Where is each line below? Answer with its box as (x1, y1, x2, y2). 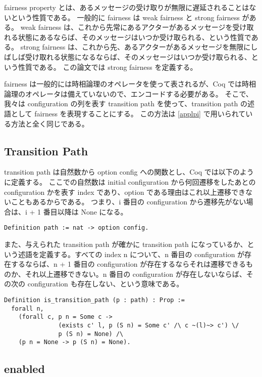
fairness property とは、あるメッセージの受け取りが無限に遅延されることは (4, 2, 249, 12)
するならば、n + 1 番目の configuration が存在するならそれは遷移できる (11, 259, 246, 269)
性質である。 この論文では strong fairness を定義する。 (18, 61, 197, 72)
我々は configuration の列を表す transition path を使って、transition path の (4, 98, 247, 109)
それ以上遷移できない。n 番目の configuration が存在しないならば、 (25, 268, 246, 279)
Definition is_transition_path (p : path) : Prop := (4, 296, 185, 304)
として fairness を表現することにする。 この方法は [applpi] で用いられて (11, 108, 246, 118)
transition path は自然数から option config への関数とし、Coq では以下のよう (4, 166, 254, 177)
